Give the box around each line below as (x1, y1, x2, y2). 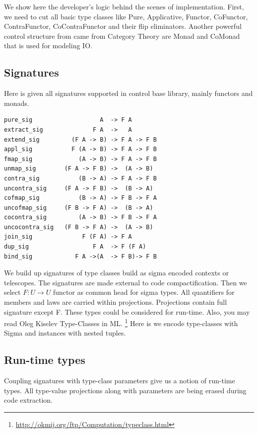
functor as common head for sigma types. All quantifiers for (53, 287, 235, 297)
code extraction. (4, 395, 53, 405)
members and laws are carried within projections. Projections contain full (4, 297, 227, 307)
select (4, 287, 21, 297)
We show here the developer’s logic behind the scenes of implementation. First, (4, 1, 244, 11)
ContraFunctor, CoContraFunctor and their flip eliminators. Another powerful (4, 21, 242, 31)
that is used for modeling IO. (4, 40, 92, 51)
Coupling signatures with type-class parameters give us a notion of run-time (4, 375, 235, 386)
